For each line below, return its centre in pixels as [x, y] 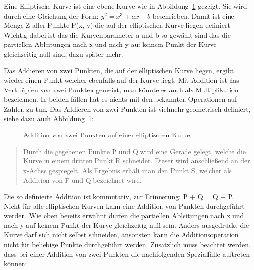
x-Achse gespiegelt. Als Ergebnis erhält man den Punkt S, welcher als [127, 170]
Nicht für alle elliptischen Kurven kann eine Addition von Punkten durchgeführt [124, 206]
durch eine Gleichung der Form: [51, 15]
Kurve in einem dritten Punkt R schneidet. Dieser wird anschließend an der [137, 161]
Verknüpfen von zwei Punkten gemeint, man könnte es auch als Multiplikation [121, 89]
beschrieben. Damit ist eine [193, 15]
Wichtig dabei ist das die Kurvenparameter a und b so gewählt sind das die [117, 34]
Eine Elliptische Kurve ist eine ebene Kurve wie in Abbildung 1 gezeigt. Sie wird [126, 6]
